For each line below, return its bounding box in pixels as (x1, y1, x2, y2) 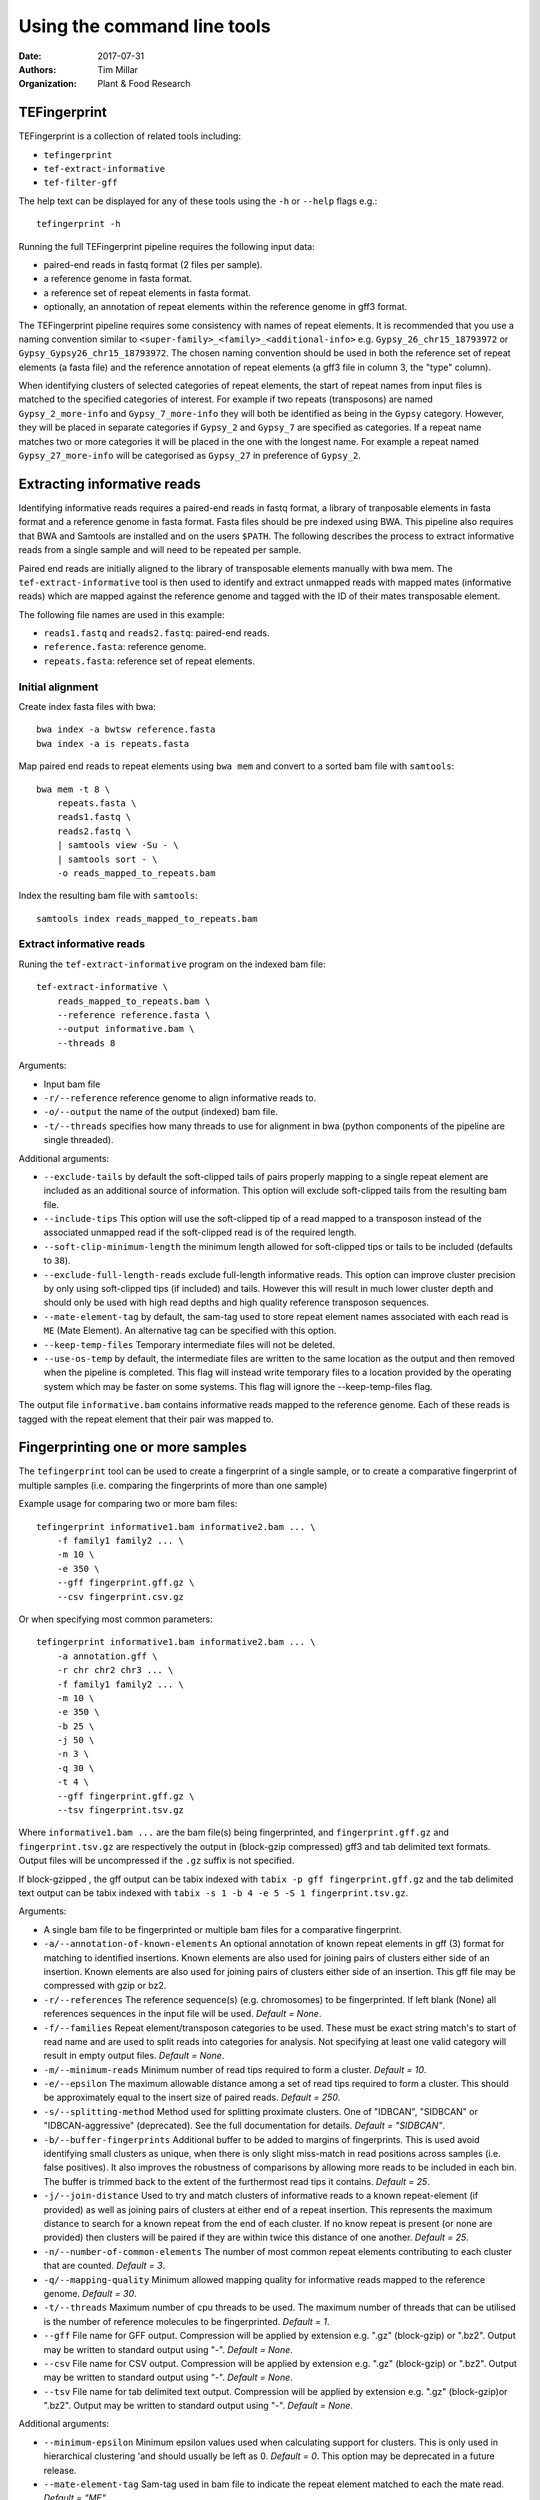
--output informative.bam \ (56, 1023, 195, 1035)
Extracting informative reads (18, 475, 202, 492)
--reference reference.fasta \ (56, 1010, 211, 1020)
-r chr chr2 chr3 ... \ (56, 1665, 174, 1676)
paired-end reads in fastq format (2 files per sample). (43, 258, 263, 270)
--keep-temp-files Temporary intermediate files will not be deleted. (43, 1338, 335, 1350)
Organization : (18, 78, 77, 90)
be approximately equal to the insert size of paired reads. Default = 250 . (43, 2091, 341, 2104)
